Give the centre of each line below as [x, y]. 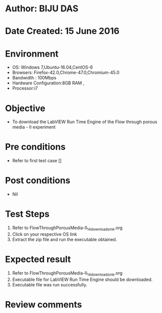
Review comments [43, 304]
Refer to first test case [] [37, 161]
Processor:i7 [25, 88]
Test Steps [27, 214]
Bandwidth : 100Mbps [34, 78]
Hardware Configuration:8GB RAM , [48, 83]
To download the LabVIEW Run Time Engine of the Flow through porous [85, 122]
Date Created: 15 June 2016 [62, 31]
